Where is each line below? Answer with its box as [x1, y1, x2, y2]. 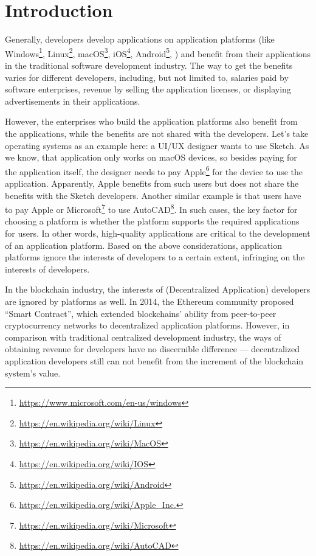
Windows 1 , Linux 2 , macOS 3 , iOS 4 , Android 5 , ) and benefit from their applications [5, 45, 311, 60]
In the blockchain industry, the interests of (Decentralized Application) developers [5, 283, 311, 296]
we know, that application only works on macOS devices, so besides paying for [5, 151, 297, 164]
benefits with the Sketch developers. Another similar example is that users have [5, 189, 301, 201]
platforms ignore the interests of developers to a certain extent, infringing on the [5, 251, 305, 263]
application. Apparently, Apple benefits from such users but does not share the [5, 176, 299, 189]
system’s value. [5, 366, 61, 379]
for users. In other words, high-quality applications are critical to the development [5, 227, 311, 239]
